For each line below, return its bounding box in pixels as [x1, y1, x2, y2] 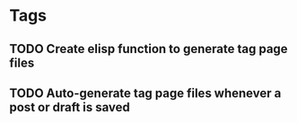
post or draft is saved [9, 100, 130, 115]
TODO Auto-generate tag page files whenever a [9, 85, 282, 101]
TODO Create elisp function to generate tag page [9, 41, 289, 57]
